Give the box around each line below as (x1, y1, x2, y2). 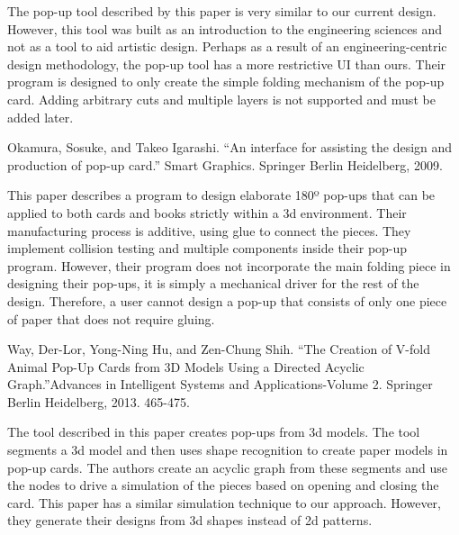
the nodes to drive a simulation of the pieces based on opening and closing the (7, 476, 439, 494)
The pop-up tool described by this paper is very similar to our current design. (7, 2, 436, 20)
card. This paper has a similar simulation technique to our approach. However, (7, 493, 441, 512)
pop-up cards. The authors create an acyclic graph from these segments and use (7, 458, 448, 476)
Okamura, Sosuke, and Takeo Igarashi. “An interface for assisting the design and (7, 138, 453, 157)
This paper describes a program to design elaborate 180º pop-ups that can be (7, 186, 436, 204)
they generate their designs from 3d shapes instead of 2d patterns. (7, 511, 373, 530)
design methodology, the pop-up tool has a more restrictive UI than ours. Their (7, 54, 446, 73)
